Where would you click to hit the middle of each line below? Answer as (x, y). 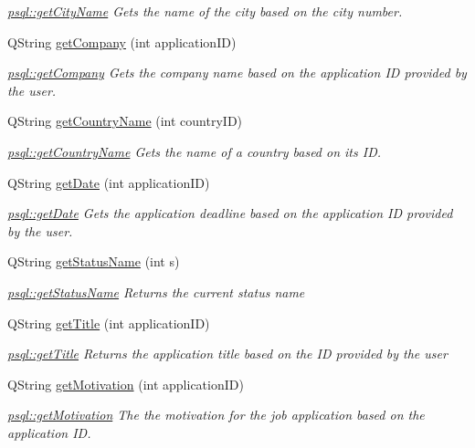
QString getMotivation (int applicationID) (126, 384)
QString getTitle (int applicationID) (109, 323)
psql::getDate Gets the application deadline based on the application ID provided (230, 213)
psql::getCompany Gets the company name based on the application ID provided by (237, 73)
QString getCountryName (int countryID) (125, 121)
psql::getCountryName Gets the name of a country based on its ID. (195, 151)
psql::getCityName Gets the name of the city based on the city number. (205, 11)
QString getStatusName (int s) (94, 261)
